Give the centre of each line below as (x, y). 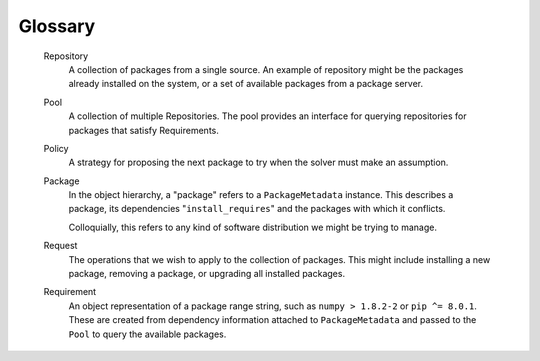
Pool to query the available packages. (147, 334)
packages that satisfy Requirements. (143, 130)
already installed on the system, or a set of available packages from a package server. (246, 84)
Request (60, 246)
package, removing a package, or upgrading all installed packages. (206, 274)
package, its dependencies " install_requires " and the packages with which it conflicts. (257, 209)
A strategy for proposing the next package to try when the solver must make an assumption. (258, 162)
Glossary (57, 26)
